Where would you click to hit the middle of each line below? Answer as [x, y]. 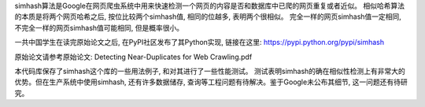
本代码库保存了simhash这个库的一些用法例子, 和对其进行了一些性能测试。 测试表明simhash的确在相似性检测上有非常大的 [210, 71]
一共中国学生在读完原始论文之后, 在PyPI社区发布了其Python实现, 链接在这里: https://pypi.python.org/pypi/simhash [200, 42]
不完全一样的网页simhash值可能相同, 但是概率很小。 [99, 28]
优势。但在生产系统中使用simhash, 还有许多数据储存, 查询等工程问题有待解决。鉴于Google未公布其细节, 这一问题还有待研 [211, 82]
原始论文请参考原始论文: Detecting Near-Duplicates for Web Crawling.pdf [133, 57]
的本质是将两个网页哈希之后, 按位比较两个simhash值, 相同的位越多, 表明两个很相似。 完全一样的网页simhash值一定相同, [208, 17]
